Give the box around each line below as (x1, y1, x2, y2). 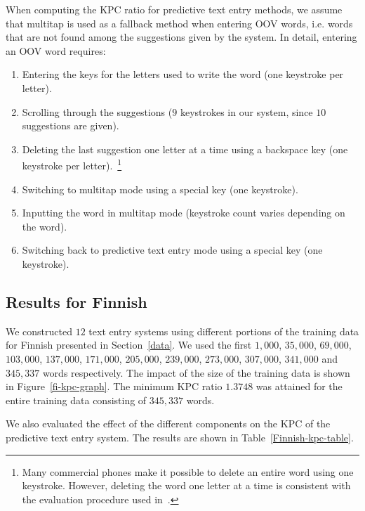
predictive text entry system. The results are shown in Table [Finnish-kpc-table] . (6, 429, 354, 444)
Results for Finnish (6, 290, 147, 312)
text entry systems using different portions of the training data (88, 323, 359, 338)
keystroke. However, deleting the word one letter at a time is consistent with (22, 478, 351, 493)
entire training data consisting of (6, 392, 147, 407)
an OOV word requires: (6, 43, 106, 58)
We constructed (6, 323, 73, 338)
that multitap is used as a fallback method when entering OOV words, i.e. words (6, 15, 353, 30)
